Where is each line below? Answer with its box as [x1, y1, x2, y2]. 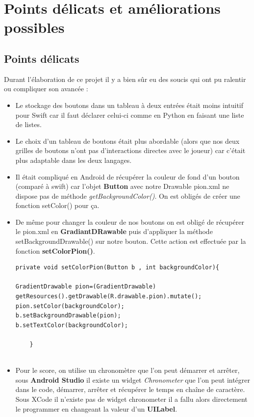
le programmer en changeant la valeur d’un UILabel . [15, 403, 178, 414]
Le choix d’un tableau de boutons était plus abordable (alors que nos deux [15, 135, 240, 146]
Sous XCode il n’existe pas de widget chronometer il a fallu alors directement [15, 393, 248, 404]
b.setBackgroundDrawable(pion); [15, 312, 121, 319]
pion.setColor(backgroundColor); [15, 302, 125, 310]
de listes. [15, 119, 42, 130]
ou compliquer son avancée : [4, 83, 88, 94]
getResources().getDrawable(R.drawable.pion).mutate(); [15, 293, 202, 300]
